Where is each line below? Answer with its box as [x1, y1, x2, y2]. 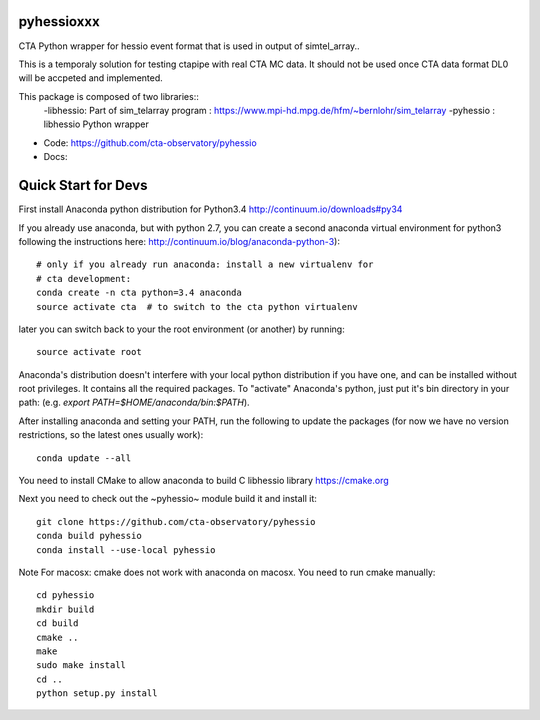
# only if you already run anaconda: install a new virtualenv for [36, 259, 374, 270]
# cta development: [36, 273, 132, 284]
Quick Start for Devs [18, 177, 148, 194]
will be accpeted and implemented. [18, 72, 164, 84]
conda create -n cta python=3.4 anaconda [36, 287, 242, 299]
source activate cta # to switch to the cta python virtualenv [36, 301, 359, 312]
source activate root [36, 346, 142, 358]
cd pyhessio [36, 590, 95, 601]
